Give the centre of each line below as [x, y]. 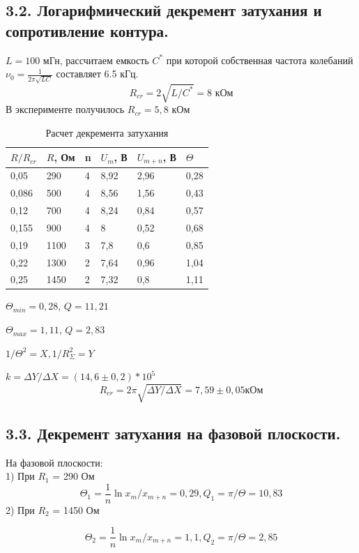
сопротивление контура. [87, 30]
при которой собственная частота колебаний [260, 60]
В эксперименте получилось [65, 109]
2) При [20, 509]
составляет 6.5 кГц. [97, 74]
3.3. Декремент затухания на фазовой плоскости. [173, 433]
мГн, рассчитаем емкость [96, 60]
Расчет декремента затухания [107, 133]
